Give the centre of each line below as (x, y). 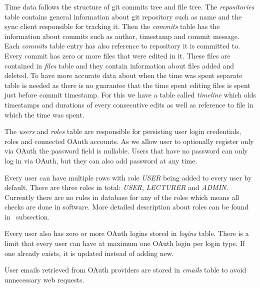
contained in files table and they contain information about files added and (119, 65)
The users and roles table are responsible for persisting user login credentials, (123, 131)
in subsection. (27, 216)
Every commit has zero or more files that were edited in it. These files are (117, 55)
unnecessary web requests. (44, 279)
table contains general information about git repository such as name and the (123, 16)
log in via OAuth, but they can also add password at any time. (101, 160)
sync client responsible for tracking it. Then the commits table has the (112, 26)
